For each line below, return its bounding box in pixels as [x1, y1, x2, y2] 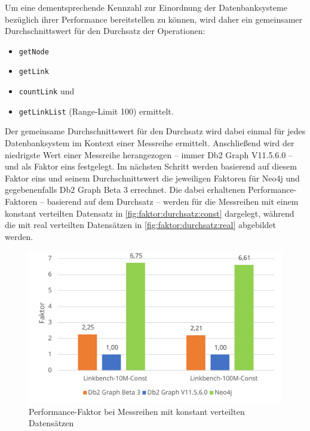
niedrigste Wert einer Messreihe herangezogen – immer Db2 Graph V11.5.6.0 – [5, 148, 293, 161]
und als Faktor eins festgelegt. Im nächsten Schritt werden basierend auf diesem [5, 160, 297, 173]
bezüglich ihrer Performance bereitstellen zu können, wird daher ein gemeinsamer [5, 13, 303, 25]
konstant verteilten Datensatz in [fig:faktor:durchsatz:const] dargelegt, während [5, 207, 294, 219]
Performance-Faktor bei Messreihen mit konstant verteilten [29, 405, 245, 417]
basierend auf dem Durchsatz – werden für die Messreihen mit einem [47, 195, 299, 207]
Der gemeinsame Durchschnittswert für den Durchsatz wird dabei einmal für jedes [5, 125, 306, 137]
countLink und [19, 85, 75, 97]
